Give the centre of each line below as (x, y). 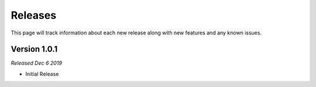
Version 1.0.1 (34, 49)
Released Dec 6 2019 (37, 63)
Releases (34, 15)
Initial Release (42, 74)
